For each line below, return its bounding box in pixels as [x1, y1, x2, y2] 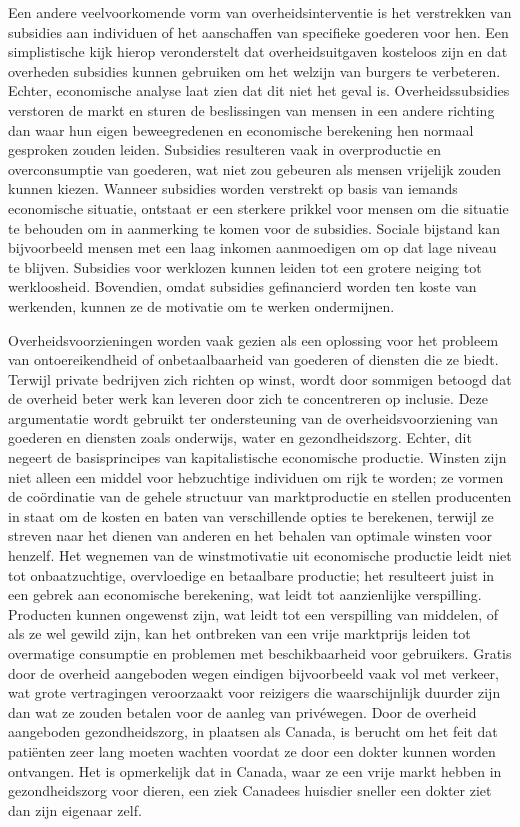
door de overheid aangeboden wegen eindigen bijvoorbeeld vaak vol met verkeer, [8, 662, 499, 683]
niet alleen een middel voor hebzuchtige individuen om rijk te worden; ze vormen [8, 466, 504, 487]
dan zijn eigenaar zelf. [8, 799, 142, 820]
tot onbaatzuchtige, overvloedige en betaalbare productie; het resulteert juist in [8, 564, 495, 585]
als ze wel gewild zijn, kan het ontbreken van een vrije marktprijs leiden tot [8, 623, 471, 644]
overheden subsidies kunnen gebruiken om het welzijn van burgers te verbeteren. [8, 60, 501, 81]
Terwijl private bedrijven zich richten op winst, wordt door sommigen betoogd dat [8, 368, 512, 389]
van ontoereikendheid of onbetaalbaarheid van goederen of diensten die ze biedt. [8, 349, 499, 370]
